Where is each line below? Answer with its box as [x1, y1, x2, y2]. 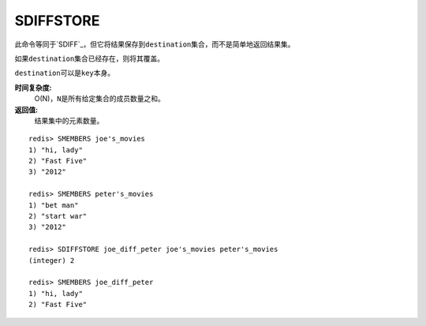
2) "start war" [28, 212, 88, 221]
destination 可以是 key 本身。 [14, 68, 115, 78]
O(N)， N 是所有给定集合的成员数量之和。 [34, 94, 165, 103]
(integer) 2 [28, 256, 75, 264]
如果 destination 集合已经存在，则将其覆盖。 [14, 54, 165, 63]
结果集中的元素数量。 [34, 115, 104, 126]
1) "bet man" [28, 200, 79, 209]
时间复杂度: [14, 83, 52, 92]
